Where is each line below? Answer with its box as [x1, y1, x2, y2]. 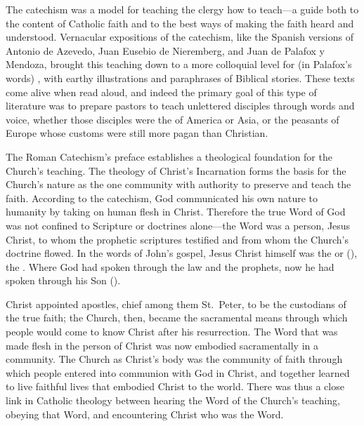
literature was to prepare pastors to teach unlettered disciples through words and [6, 98, 355, 113]
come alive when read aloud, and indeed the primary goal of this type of [6, 84, 317, 99]
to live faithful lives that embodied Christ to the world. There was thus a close [6, 379, 344, 394]
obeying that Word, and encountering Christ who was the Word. [6, 406, 284, 421]
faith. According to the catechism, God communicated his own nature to [6, 190, 318, 205]
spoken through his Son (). [6, 273, 121, 288]
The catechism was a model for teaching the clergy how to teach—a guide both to [6, 2, 359, 16]
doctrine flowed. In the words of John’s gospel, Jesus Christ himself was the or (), [6, 246, 358, 260]
